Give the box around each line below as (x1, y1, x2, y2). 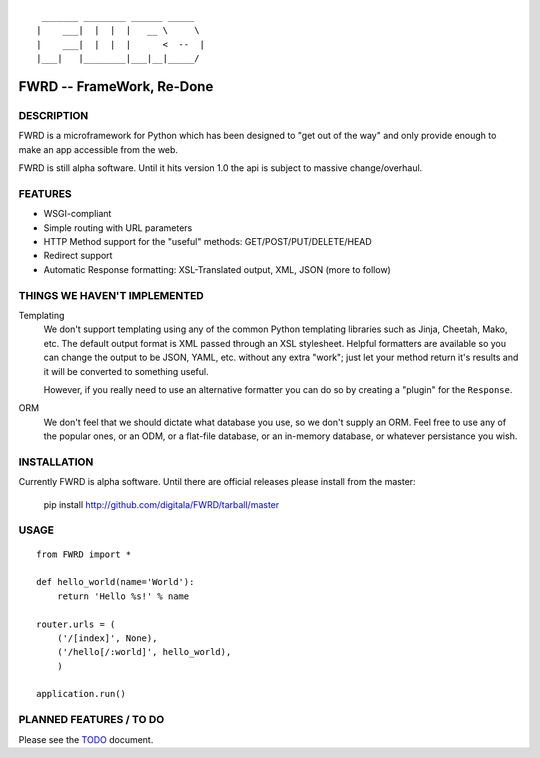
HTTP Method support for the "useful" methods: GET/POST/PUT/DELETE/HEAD (43, 236, 372, 248)
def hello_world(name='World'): (36, 576, 195, 588)
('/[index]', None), (56, 632, 158, 644)
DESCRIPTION (18, 108, 89, 122)
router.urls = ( (36, 618, 116, 630)
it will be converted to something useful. (43, 365, 209, 377)
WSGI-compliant (43, 208, 112, 220)
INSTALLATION (18, 455, 94, 469)
